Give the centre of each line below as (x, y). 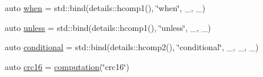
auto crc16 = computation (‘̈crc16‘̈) (67, 66)
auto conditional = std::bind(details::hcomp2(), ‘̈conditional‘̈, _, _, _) (132, 47)
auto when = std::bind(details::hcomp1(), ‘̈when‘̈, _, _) (105, 8)
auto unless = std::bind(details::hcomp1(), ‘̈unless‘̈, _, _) (108, 27)
